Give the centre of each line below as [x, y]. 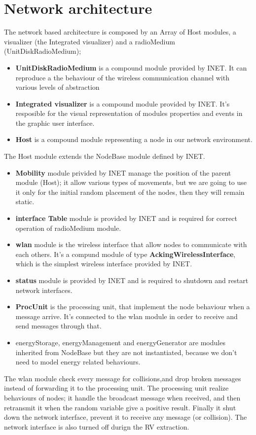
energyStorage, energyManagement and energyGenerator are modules [120, 342]
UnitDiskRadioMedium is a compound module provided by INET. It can [131, 67]
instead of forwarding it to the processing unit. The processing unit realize [116, 388]
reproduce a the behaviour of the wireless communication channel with [122, 77]
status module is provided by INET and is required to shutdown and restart [132, 280]
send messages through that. [58, 326]
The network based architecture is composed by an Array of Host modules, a [120, 32]
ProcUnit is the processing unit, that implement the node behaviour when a [133, 307]
